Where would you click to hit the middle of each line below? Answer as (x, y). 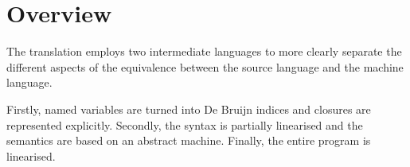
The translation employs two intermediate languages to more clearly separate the (204, 51)
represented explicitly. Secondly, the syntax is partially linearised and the (185, 124)
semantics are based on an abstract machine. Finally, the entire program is (189, 140)
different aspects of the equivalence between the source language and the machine (205, 66)
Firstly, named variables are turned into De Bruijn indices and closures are (189, 109)
